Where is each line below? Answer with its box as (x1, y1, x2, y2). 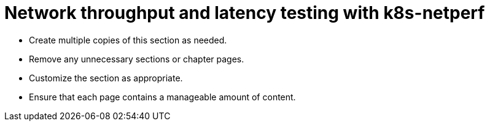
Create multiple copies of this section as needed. (29, 34, 227, 45)
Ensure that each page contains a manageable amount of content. (29, 91, 296, 102)
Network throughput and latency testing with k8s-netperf (4, 2, 485, 23)
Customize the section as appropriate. (29, 72, 183, 83)
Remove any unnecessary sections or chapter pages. (29, 53, 244, 64)
